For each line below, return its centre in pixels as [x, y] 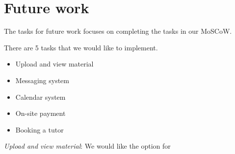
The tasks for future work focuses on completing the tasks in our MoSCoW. [118, 31]
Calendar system [40, 97]
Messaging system [42, 80]
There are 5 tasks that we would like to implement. [81, 47]
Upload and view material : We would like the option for [87, 146]
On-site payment [40, 113]
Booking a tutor [39, 129]
